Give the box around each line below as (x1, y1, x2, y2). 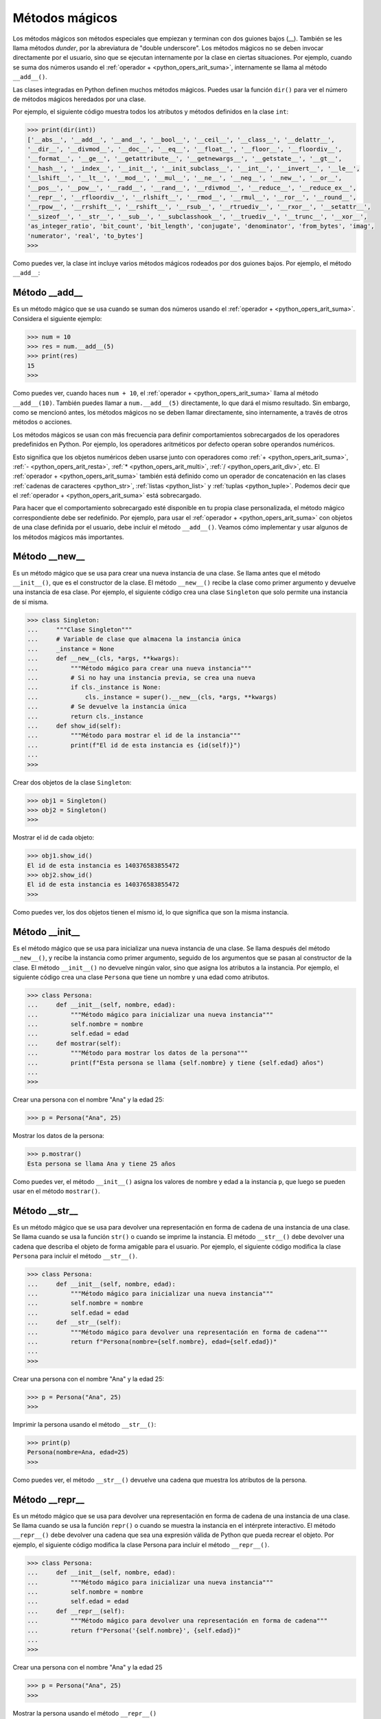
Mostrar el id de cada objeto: (12, 833, 95, 842)
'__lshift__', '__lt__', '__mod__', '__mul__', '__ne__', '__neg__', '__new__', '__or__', (27, 174, 343, 182)
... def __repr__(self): (27, 1607, 126, 1615)
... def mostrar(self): (27, 1039, 122, 1047)
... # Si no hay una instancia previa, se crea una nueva (27, 674, 255, 682)
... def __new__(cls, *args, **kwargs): (27, 655, 180, 663)
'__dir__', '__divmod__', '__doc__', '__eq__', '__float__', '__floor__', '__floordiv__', (27, 145, 343, 153)
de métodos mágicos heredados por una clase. (12, 95, 146, 103)
